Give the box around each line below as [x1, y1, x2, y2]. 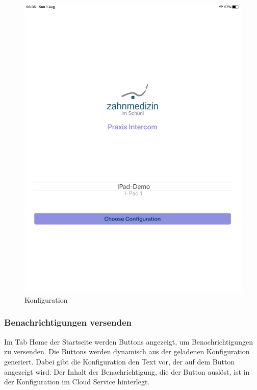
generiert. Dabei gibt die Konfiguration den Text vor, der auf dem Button [4, 356, 235, 367]
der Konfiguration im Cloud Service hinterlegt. [4, 376, 150, 387]
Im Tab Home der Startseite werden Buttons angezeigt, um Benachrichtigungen [4, 336, 253, 347]
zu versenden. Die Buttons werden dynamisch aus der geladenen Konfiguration [4, 346, 250, 357]
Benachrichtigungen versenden [4, 316, 132, 329]
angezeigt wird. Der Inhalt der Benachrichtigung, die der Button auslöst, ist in [4, 366, 250, 377]
